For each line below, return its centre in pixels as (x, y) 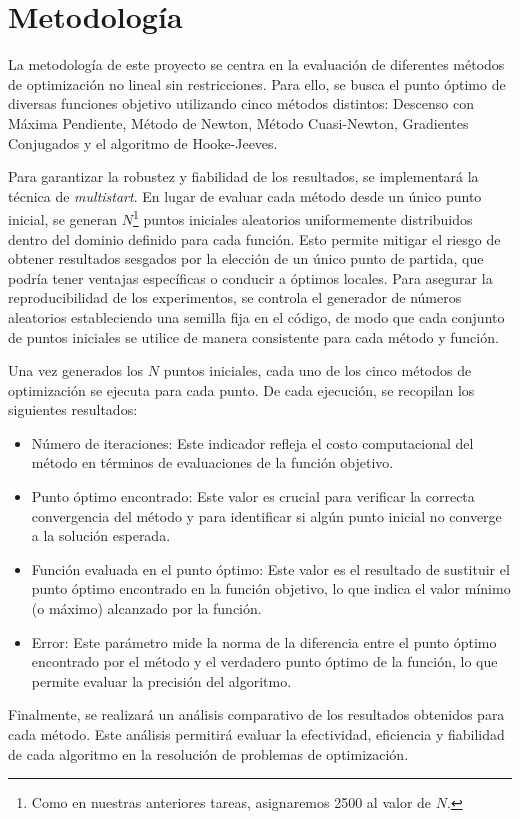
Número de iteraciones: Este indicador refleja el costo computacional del (252, 442)
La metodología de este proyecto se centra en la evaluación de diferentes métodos (256, 64)
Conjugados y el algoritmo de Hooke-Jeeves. (143, 142)
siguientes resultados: (73, 409)
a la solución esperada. (101, 535)
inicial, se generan (63, 218)
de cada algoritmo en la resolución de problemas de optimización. (208, 753)
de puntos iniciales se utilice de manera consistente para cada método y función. (253, 336)
